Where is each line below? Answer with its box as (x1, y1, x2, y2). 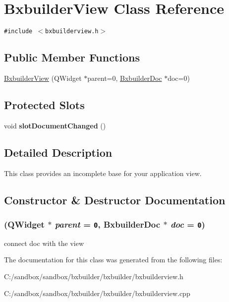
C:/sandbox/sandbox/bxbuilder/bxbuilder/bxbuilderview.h (4, 271, 183, 281)
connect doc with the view (4, 238, 84, 248)
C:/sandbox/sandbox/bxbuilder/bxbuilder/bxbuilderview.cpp (4, 288, 190, 298)
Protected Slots (4, 97, 85, 112)
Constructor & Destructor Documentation (4, 192, 226, 207)
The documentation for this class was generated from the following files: (4, 254, 223, 265)
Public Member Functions (4, 50, 140, 65)
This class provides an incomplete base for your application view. (4, 168, 202, 178)
